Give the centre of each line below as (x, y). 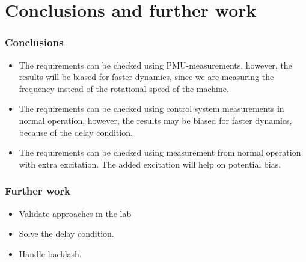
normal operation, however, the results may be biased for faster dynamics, (155, 120)
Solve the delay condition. (66, 233)
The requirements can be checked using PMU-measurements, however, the (155, 65)
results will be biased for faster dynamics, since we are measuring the (146, 77)
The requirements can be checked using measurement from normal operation (160, 152)
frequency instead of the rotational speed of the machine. (124, 88)
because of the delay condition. (76, 132)
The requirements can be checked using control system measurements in (151, 108)
